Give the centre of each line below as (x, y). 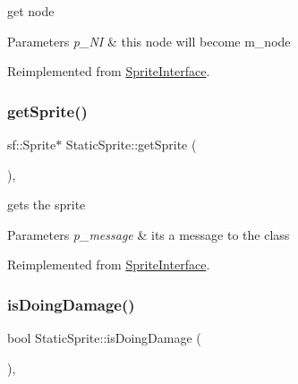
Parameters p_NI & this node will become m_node (149, 41)
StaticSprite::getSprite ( (131, 144)
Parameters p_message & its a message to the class (149, 234)
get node (31, 11)
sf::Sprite (32, 144)
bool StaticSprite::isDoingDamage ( (104, 338)
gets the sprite (47, 205)
